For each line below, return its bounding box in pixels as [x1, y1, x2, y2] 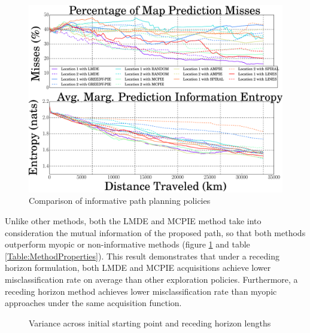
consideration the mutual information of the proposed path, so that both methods [5, 226, 306, 239]
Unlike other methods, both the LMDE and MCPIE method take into [5, 215, 262, 227]
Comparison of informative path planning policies [29, 194, 211, 207]
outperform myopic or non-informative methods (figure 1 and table [5, 238, 250, 250]
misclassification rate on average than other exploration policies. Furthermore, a [5, 273, 298, 286]
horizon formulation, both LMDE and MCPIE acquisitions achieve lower [5, 261, 271, 274]
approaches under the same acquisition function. [5, 297, 182, 309]
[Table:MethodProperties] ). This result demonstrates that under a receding [5, 249, 279, 262]
